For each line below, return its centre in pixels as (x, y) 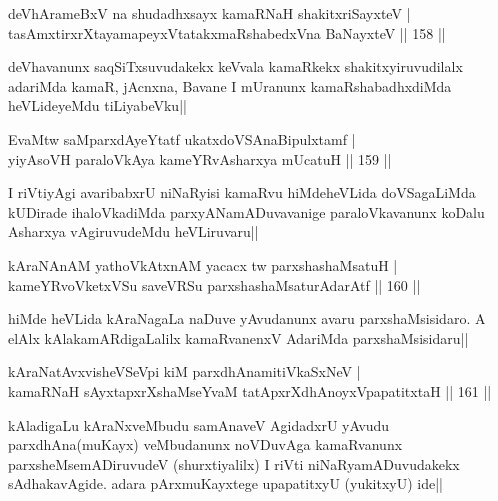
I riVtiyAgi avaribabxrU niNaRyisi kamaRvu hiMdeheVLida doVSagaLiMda (242, 192)
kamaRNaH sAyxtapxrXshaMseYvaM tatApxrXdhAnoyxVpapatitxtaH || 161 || (250, 390)
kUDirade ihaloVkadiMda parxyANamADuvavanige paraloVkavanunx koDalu (246, 211)
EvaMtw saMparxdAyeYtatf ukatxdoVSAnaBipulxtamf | (182, 138)
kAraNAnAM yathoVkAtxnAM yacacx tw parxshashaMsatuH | (203, 264)
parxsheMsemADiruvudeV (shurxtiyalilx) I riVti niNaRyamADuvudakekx (234, 463)
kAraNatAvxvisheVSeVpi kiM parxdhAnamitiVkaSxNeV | (184, 371)
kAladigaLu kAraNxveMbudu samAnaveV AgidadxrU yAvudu (199, 424)
